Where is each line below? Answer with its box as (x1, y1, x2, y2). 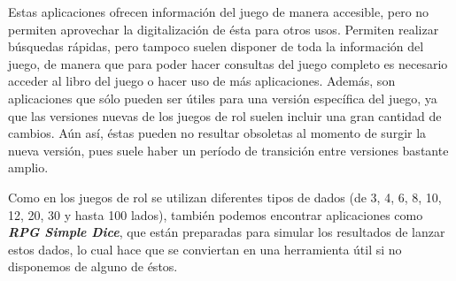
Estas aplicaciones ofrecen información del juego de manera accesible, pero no (8, 3, 429, 20)
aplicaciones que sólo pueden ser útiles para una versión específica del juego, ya (8, 88, 437, 107)
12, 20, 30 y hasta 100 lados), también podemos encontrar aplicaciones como (8, 205, 423, 224)
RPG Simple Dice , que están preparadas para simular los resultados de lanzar (8, 223, 445, 241)
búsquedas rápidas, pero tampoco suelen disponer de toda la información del (8, 37, 424, 56)
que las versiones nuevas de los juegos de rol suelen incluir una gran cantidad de (8, 106, 442, 125)
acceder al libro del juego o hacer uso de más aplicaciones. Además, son (8, 72, 396, 90)
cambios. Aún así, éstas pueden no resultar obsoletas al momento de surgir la (8, 124, 427, 142)
